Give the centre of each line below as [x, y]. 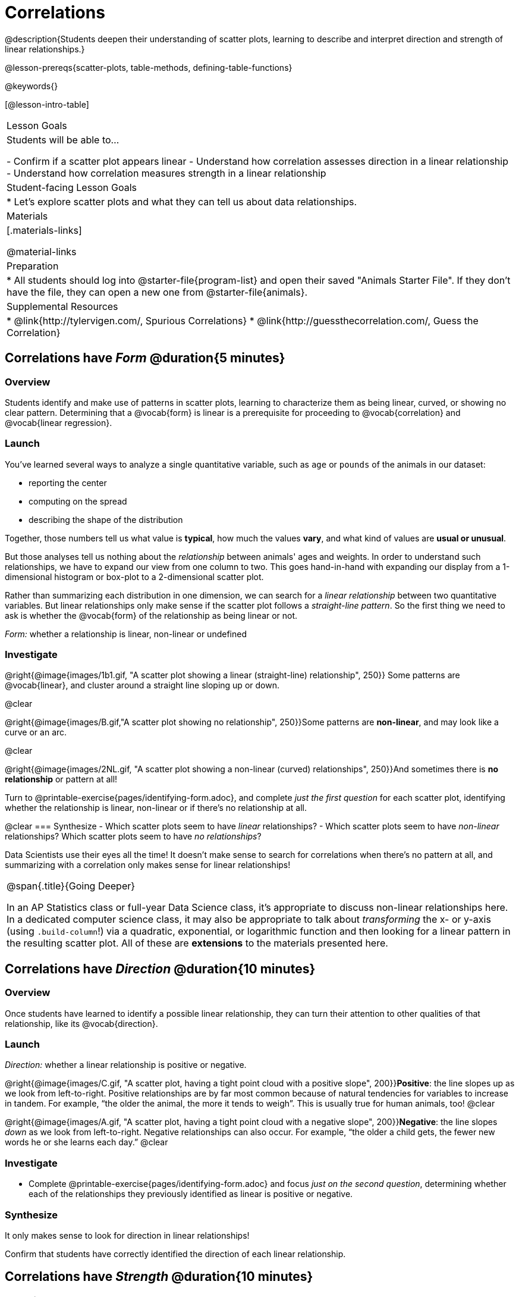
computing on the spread [78, 501]
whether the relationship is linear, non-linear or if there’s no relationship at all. [156, 808]
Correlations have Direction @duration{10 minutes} [160, 969]
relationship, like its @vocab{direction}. [81, 1023]
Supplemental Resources [62, 306]
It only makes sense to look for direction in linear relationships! [127, 1235]
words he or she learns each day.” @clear [86, 1142]
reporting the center [68, 483]
